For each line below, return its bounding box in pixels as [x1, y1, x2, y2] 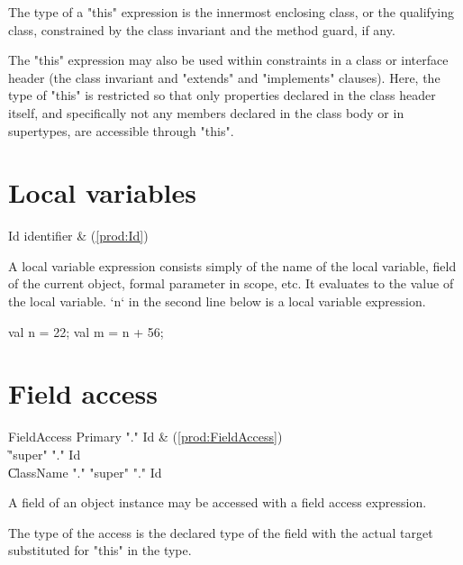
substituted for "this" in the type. [8, 541, 192, 560]
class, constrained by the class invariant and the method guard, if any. [8, 20, 395, 39]
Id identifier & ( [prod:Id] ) [8, 226, 149, 245]
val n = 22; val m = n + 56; [8, 322, 164, 341]
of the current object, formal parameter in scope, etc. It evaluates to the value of [8, 274, 454, 293]
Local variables [8, 174, 196, 211]
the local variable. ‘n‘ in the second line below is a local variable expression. [8, 292, 426, 311]
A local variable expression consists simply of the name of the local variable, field [8, 256, 457, 275]
